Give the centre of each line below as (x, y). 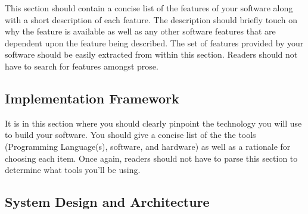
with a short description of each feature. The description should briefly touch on (151, 19)
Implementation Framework (92, 98)
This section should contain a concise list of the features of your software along (149, 8)
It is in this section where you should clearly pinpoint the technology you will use (153, 123)
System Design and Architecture (107, 202)
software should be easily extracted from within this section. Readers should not (151, 54)
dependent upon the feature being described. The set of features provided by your (154, 43)
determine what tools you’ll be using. (73, 170)
